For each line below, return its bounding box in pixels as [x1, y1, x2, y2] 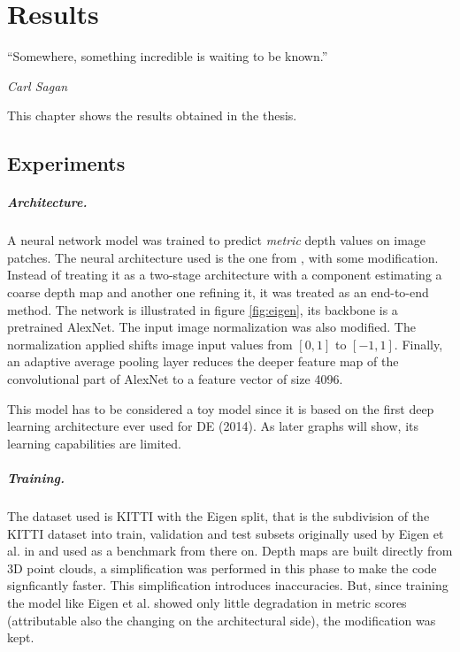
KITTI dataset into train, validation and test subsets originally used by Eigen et [7, 524, 444, 542]
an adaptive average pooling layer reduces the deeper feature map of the [7, 352, 399, 371]
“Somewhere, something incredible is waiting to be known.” [7, 47, 328, 65]
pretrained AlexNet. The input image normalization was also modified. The [7, 318, 416, 336]
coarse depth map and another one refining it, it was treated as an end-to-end [7, 283, 429, 302]
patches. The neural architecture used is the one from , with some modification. [7, 248, 439, 266]
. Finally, [394, 334, 443, 353]
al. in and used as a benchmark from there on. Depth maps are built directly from [7, 541, 453, 560]
